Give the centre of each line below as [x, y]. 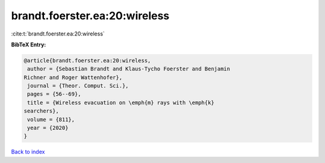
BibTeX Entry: [29, 45]
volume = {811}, [51, 119]
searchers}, [42, 111]
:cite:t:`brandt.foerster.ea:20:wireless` [58, 34]
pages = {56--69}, [54, 94]
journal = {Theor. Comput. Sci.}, [78, 86]
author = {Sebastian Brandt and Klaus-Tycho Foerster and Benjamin [129, 69]
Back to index [28, 152]
